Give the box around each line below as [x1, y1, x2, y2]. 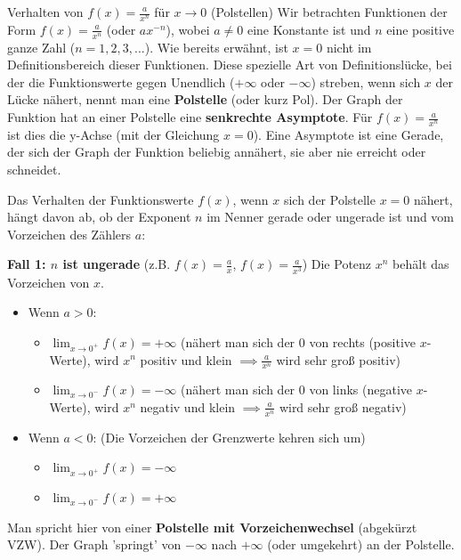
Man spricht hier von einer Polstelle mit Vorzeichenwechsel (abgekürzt [7, 517, 417, 536]
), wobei [166, 20, 210, 38]
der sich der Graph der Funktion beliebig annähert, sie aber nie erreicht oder [7, 142, 426, 161]
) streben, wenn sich [311, 72, 421, 91]
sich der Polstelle [283, 190, 376, 208]
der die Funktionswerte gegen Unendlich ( [7, 72, 235, 91]
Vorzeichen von [7, 272, 90, 291]
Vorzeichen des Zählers [7, 224, 132, 243]
